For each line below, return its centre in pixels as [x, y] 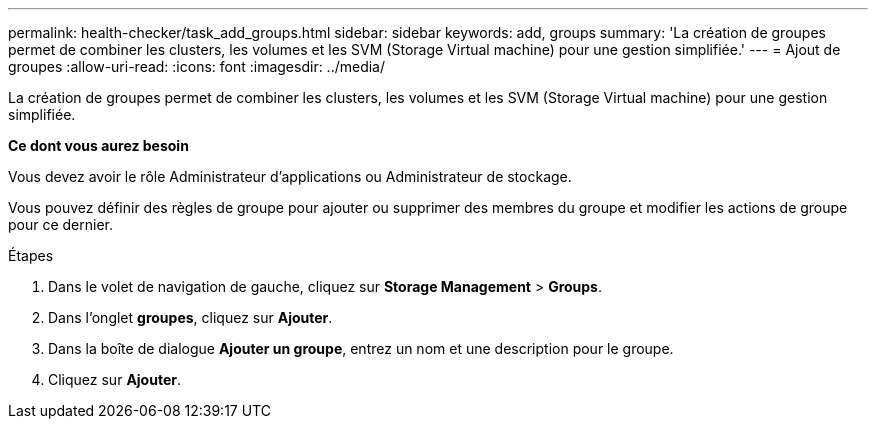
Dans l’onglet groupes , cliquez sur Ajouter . [190, 317]
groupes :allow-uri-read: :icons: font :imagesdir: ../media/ [197, 66]
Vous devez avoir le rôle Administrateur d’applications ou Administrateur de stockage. [290, 176]
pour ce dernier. [61, 224]
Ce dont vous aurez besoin [98, 145]
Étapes [31, 255]
